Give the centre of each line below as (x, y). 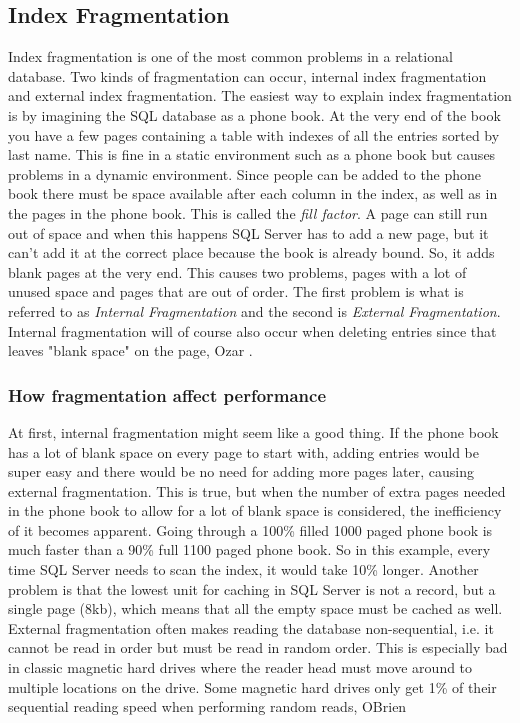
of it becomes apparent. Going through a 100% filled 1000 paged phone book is (250, 529)
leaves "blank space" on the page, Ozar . (130, 350)
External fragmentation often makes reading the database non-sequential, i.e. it (251, 627)
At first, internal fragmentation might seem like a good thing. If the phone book (253, 431)
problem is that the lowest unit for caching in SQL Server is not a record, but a (252, 588)
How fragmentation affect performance (167, 394)
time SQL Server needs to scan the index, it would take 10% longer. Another (243, 569)
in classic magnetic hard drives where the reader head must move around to (240, 667)
